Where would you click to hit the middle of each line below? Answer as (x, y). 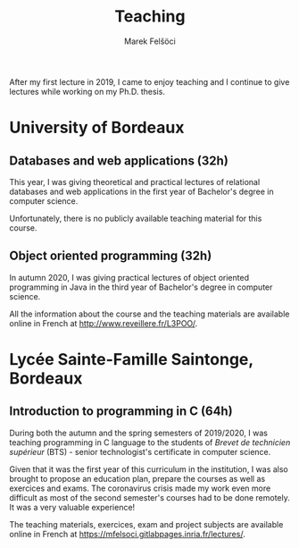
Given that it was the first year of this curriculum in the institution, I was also (149, 469)
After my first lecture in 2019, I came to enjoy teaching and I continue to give (149, 81)
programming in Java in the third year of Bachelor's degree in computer (141, 287)
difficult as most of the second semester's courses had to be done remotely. (149, 497)
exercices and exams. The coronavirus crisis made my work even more (140, 488)
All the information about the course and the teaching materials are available (149, 314)
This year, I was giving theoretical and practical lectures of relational (135, 181)
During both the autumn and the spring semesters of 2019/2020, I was (138, 433)
